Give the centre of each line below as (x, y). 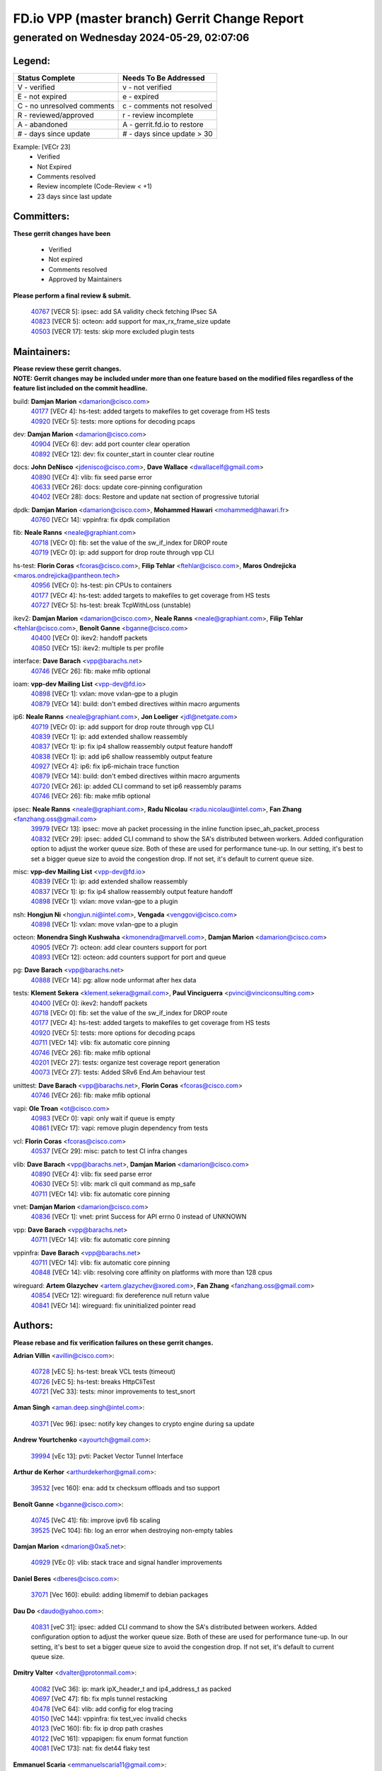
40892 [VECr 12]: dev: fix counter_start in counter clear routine (123, 454)
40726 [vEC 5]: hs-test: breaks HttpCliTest (93, 1381)
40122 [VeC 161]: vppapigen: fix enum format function (109, 1738)
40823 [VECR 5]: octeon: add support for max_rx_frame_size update (131, 322)
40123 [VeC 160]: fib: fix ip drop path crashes (97, 1728)
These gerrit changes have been (62, 233)
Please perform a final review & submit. (72, 295)
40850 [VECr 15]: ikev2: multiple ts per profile (97, 647)
